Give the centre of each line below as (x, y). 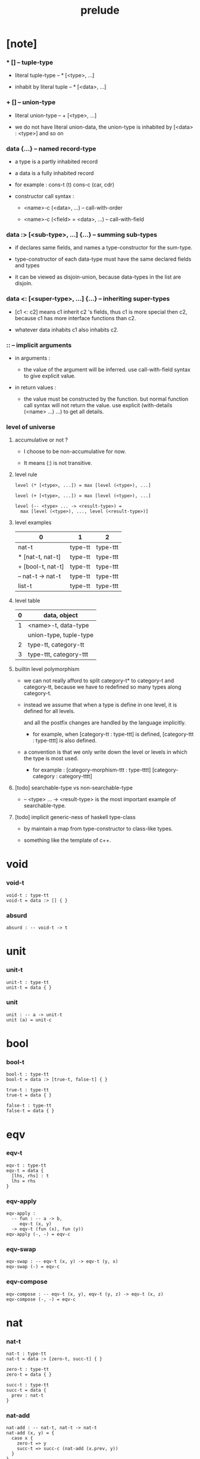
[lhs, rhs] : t (30, 1176)
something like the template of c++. (67, 841)
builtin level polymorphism (47, 669)
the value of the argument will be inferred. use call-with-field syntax (107, 369)
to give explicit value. (50, 376)
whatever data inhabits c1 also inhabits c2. (67, 329)
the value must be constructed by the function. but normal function (106, 399)
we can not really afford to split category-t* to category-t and (99, 681)
